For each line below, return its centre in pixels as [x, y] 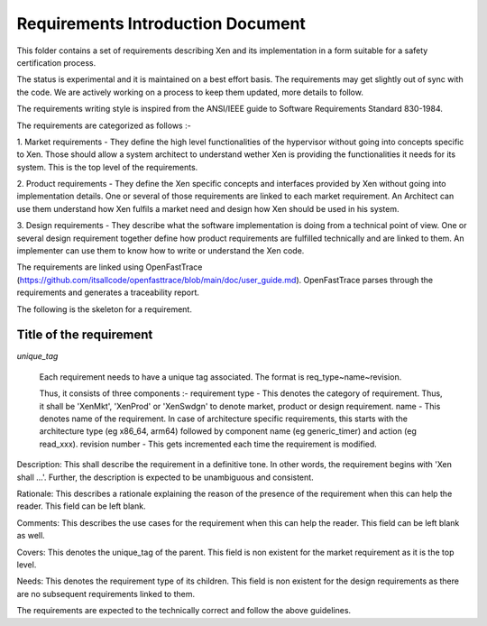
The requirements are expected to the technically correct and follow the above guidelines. [184, 611]
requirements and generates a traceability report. [108, 292]
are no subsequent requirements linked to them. [106, 594]
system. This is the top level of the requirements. [107, 167]
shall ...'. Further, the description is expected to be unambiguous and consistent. [165, 477]
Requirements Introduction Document [161, 23]
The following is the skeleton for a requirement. [105, 309]
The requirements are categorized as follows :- [104, 125]
